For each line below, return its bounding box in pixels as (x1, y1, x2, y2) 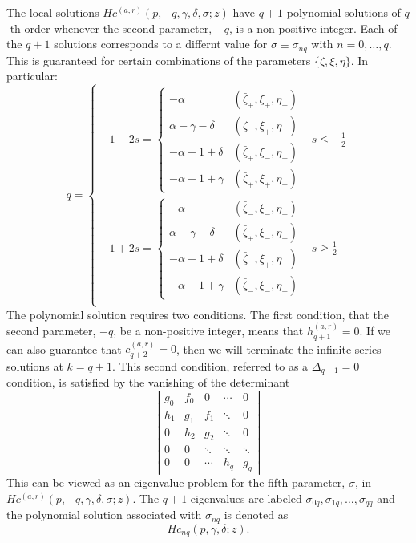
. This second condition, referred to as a (111, 357, 309, 374)
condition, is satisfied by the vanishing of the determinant (6, 374, 290, 391)
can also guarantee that (6, 340, 122, 357)
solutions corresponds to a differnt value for (54, 35, 268, 52)
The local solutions (6, 4, 99, 20)
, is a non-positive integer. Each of (228, 19, 398, 36)
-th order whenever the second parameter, (6, 19, 212, 36)
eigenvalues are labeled (190, 489, 302, 506)
